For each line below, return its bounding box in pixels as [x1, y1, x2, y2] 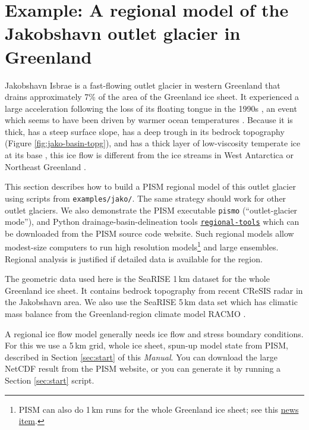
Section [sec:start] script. [5, 374, 94, 386]
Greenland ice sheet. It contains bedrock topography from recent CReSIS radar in [5, 284, 303, 296]
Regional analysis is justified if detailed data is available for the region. [5, 252, 263, 265]
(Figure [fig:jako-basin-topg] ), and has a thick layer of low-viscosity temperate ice [5, 137, 301, 149]
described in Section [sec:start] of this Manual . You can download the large [5, 350, 278, 363]
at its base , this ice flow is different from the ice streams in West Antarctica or [5, 149, 294, 161]
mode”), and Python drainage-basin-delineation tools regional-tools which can [5, 215, 299, 228]
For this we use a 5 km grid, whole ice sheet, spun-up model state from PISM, [5, 339, 288, 351]
